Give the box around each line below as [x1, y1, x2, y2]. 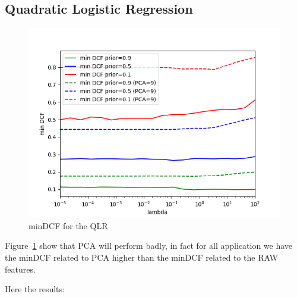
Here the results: [5, 283, 65, 295]
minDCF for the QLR [29, 219, 108, 232]
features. [5, 262, 36, 275]
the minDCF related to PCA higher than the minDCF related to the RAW [5, 251, 278, 263]
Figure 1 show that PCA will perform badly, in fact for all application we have [5, 239, 293, 252]
